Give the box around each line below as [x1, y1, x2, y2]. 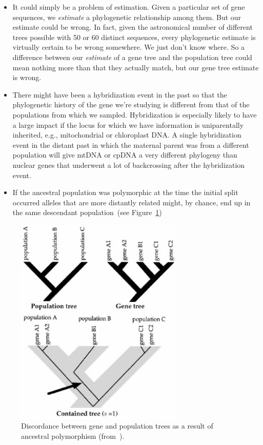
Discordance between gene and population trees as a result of [21, 420, 213, 431]
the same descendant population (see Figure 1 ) [12, 207, 162, 218]
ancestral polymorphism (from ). [21, 431, 125, 441]
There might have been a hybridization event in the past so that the [12, 89, 227, 100]
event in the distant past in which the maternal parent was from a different [12, 139, 249, 150]
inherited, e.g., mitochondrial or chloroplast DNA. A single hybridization [12, 129, 241, 140]
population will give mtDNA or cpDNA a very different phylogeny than [12, 149, 237, 160]
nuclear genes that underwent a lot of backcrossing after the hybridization [12, 159, 245, 170]
